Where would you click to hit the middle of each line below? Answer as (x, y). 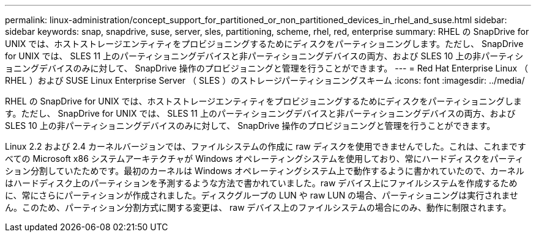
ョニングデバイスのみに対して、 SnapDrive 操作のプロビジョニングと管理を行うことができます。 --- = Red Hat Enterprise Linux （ (267, 68)
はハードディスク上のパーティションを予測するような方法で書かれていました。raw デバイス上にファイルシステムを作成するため (261, 183)
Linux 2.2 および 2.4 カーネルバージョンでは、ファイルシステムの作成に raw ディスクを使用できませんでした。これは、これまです (266, 146)
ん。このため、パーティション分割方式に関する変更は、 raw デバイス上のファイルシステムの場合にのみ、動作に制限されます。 (258, 207)
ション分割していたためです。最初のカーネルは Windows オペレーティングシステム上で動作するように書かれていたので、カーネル (265, 171)
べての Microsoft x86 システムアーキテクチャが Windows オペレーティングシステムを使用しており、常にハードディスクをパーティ (264, 159)
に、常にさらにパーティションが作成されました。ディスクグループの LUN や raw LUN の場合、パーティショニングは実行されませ (262, 195)
